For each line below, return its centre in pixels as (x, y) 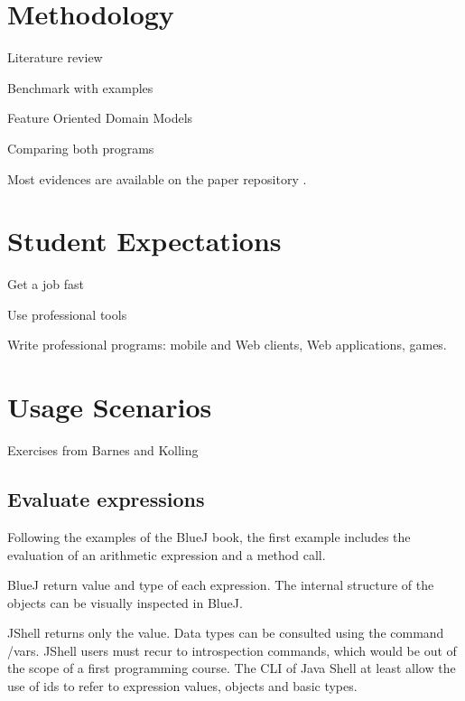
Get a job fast (46, 284)
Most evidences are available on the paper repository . (157, 178)
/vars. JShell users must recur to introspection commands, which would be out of (232, 650)
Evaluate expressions (106, 499)
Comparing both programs (81, 148)
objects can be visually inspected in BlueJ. (125, 602)
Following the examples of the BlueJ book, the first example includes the (209, 536)
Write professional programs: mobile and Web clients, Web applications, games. (227, 345)
